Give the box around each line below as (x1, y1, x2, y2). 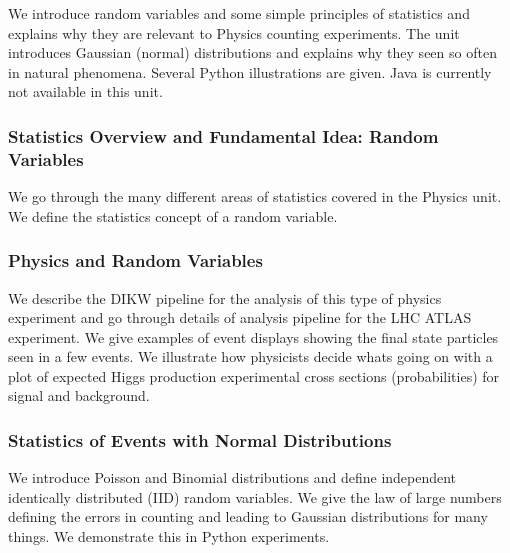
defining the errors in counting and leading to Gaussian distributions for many (8, 506, 488, 527)
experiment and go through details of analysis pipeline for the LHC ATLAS (8, 307, 472, 328)
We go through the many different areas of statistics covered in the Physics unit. (8, 186, 502, 207)
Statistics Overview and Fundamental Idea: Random (8, 123, 439, 148)
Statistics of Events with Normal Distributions (8, 428, 392, 452)
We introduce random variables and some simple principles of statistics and (8, 3, 470, 23)
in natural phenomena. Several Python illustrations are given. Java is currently (8, 61, 492, 82)
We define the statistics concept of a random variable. (8, 205, 338, 226)
